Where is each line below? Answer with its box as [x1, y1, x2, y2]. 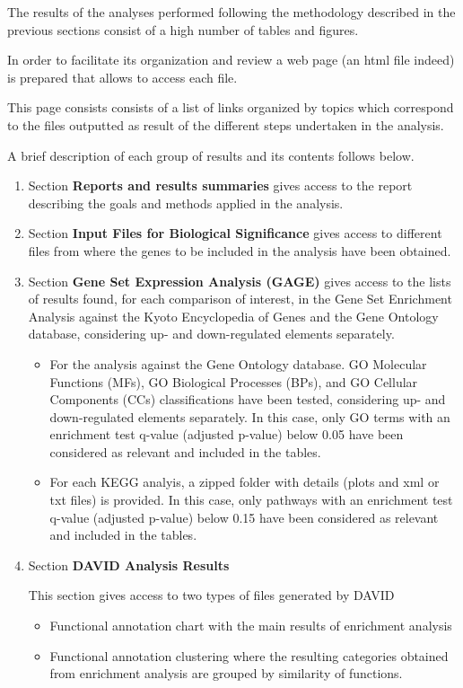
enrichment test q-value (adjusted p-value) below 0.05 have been [49, 425, 404, 444]
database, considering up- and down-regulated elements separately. [28, 324, 395, 343]
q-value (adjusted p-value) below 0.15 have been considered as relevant [49, 507, 439, 526]
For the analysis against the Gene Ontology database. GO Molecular [49, 354, 427, 373]
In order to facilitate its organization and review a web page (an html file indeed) [7, 50, 455, 69]
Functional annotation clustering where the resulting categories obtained [49, 646, 449, 665]
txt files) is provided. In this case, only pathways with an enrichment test [49, 490, 453, 509]
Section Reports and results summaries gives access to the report [28, 176, 413, 195]
